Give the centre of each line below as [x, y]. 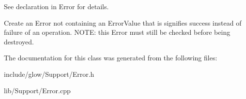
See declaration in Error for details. [56, 6]
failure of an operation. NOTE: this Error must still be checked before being [117, 32]
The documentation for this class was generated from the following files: [111, 58]
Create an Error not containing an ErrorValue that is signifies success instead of [123, 22]
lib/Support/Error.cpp [37, 90]
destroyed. [19, 41]
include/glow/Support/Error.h [49, 74]
